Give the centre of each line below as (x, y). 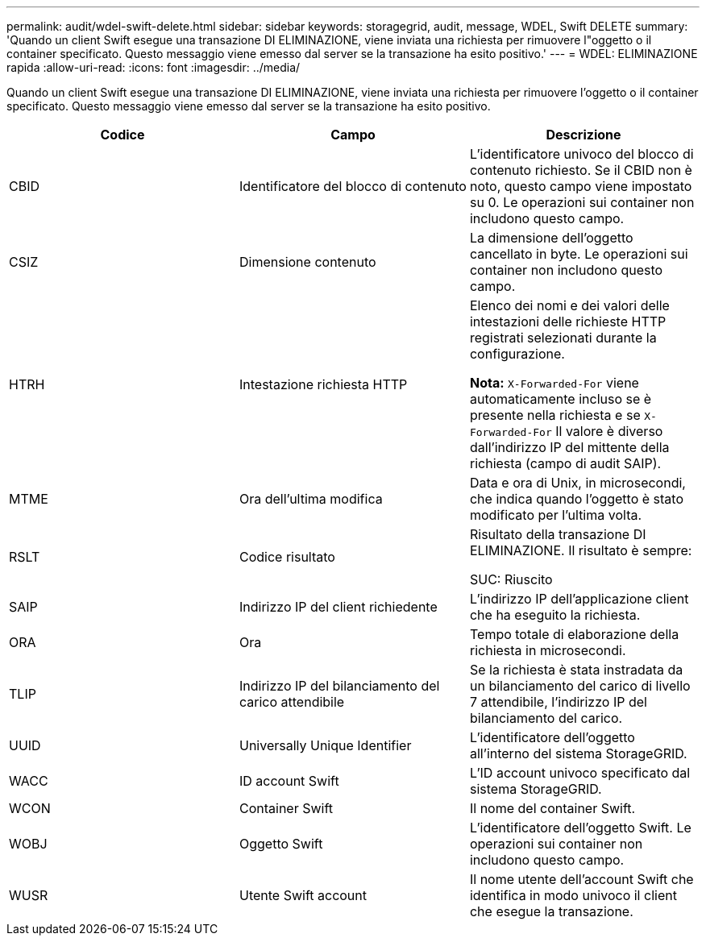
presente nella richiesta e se (555, 415)
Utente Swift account (303, 895)
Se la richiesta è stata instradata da (576, 670)
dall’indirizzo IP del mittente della (569, 447)
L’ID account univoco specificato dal (580, 773)
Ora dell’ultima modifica (311, 499)
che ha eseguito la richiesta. (555, 615)
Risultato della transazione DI (558, 534)
